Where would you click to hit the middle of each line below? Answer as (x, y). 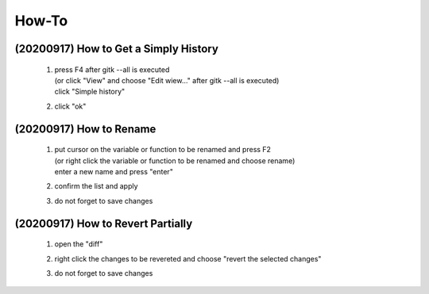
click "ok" (70, 106)
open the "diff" (79, 244)
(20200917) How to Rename (85, 129)
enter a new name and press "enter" (114, 171)
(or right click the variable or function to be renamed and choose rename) (175, 160)
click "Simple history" (90, 92)
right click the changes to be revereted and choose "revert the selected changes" (188, 258)
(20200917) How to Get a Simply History (116, 49)
